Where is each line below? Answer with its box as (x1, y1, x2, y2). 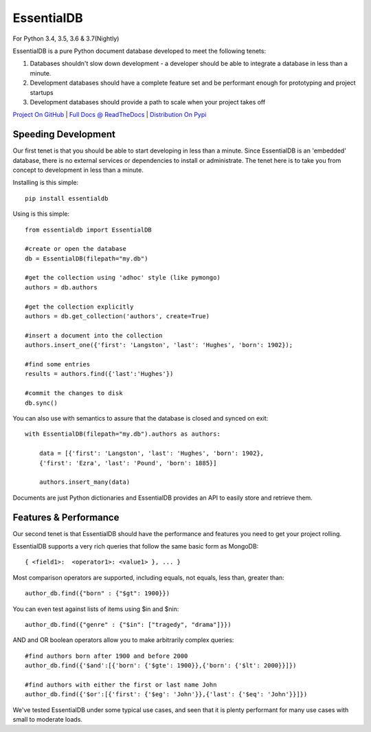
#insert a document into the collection (25, 331, 163, 340)
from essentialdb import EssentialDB (25, 225, 153, 234)
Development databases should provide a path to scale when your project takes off (30, 98, 266, 106)
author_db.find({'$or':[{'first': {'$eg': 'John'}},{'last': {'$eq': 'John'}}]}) (25, 691, 308, 698)
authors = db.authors (25, 283, 98, 291)
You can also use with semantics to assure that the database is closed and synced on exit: (12, 414, 269, 422)
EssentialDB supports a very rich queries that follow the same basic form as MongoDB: (12, 542, 259, 550)
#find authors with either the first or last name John (25, 680, 217, 689)
